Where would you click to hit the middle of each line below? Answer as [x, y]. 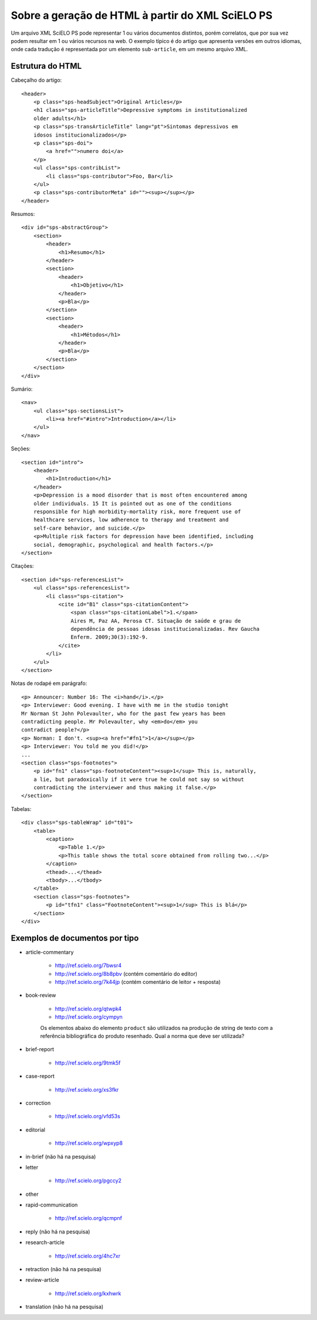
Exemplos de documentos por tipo [75, 938]
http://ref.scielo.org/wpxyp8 [89, 1143]
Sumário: [22, 389]
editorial [36, 1129]
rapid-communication [52, 1205]
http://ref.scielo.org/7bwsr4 [88, 966]
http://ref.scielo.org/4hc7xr [87, 1256]
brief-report [40, 1049]
